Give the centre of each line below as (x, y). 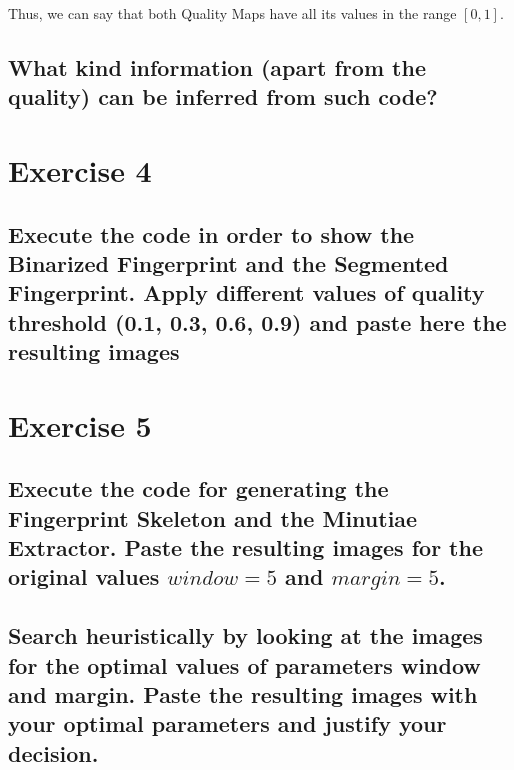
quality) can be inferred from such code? (223, 96)
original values (84, 576)
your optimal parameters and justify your (227, 723)
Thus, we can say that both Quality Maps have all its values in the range (232, 13)
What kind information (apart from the (217, 66)
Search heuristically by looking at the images (245, 635)
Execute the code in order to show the (211, 233)
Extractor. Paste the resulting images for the (245, 547)
